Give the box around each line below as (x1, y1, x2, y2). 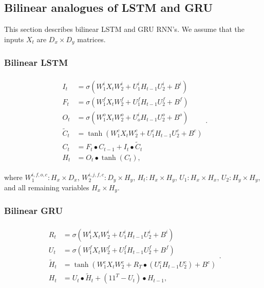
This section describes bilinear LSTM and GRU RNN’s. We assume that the (4, 24, 244, 34)
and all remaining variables (4, 182, 89, 193)
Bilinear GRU (4, 204, 63, 217)
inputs (4, 33, 24, 44)
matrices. (77, 33, 106, 44)
